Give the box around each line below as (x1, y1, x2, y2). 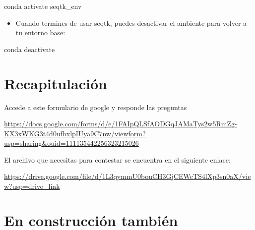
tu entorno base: (15, 27, 65, 38)
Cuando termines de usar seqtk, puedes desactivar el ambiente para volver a (15, 17, 247, 28)
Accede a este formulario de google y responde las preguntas (4, 102, 187, 112)
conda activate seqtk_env (4, 1, 82, 11)
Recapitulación (4, 73, 107, 93)
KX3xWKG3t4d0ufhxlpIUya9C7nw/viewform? (4, 128, 146, 138)
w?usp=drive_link (4, 181, 60, 191)
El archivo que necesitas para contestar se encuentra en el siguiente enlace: (4, 154, 231, 165)
